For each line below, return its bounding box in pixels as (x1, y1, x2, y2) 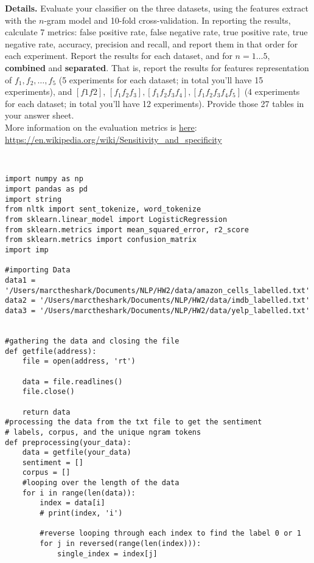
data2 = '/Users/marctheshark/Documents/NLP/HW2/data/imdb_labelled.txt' (5, 296, 310, 305)
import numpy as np (5, 174, 83, 184)
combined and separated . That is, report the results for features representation (5, 61, 309, 74)
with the (5, 13, 37, 26)
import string (5, 195, 62, 204)
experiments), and (5, 85, 72, 98)
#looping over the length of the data (22, 478, 180, 488)
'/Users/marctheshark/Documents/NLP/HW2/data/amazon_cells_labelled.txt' (5, 286, 310, 295)
